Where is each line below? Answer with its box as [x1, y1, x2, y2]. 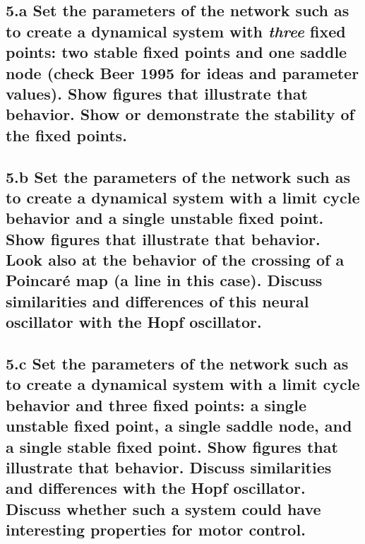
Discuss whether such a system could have [6, 497, 321, 519]
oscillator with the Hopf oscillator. [6, 311, 262, 333]
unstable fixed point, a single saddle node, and [6, 415, 352, 437]
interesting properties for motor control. [6, 519, 306, 540]
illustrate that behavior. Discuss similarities [6, 456, 332, 478]
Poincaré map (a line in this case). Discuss [6, 269, 323, 291]
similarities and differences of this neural [6, 290, 309, 312]
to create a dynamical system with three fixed [6, 20, 346, 42]
